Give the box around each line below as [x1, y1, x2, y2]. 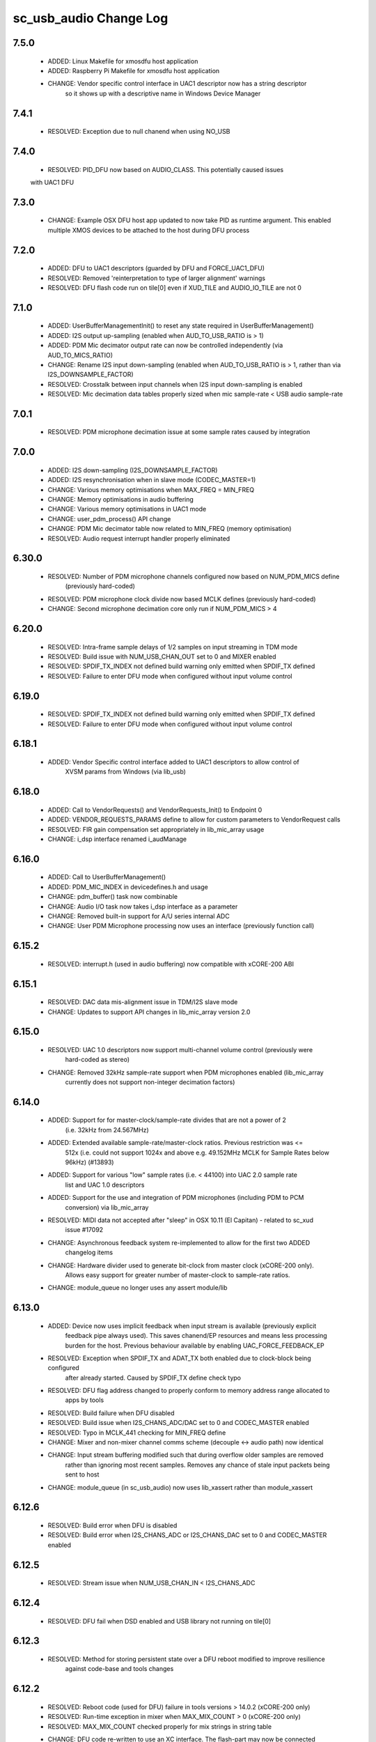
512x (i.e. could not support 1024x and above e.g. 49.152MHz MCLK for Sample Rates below [65, 1148, 330, 1157]
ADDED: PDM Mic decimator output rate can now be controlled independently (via [47, 341, 283, 350]
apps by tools [65, 1396, 104, 1404]
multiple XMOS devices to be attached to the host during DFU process [47, 226, 250, 234]
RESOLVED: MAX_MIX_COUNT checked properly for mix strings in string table [47, 1722, 272, 1731]
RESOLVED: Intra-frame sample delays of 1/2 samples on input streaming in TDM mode [47, 642, 298, 651]
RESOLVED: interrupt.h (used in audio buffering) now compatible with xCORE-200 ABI [47, 959, 294, 968]
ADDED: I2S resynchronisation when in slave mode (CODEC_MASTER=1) [47, 476, 256, 484]
